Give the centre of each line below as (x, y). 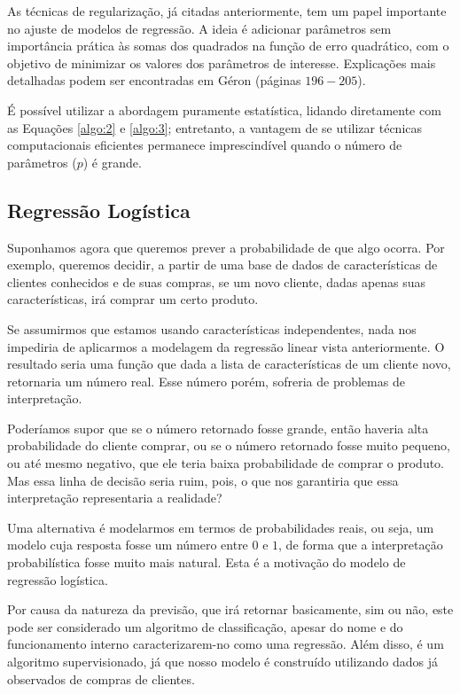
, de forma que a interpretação (361, 545)
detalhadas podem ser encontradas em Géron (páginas (154, 80)
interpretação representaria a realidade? (115, 498)
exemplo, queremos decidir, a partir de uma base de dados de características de (222, 265)
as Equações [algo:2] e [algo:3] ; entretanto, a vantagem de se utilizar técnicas (215, 127)
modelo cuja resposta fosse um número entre (128, 545)
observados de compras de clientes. (101, 678)
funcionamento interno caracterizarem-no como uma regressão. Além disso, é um (226, 644)
